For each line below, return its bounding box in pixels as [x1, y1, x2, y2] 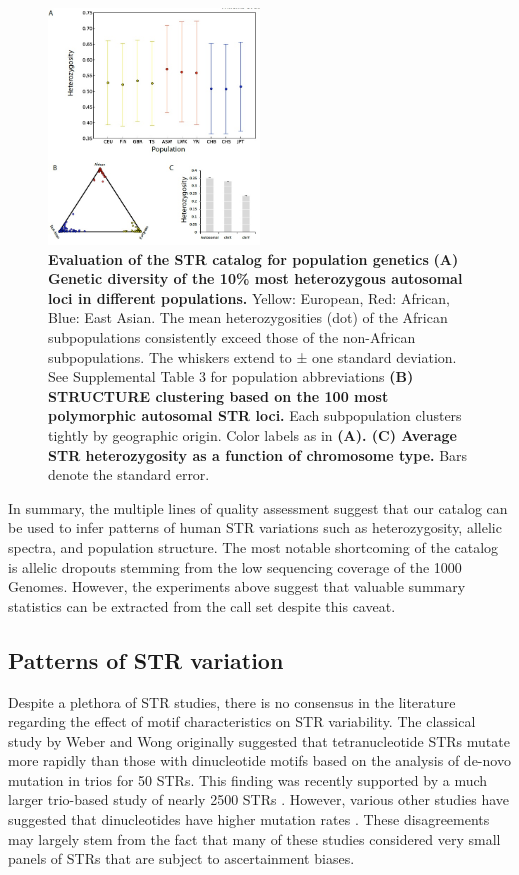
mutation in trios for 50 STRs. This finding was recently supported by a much [8, 769, 488, 790]
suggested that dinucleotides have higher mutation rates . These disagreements [8, 809, 490, 830]
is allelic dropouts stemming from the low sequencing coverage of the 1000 [8, 556, 462, 577]
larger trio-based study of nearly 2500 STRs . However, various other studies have [8, 789, 510, 810]
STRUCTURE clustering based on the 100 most [48, 385, 389, 406]
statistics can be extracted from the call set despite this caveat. [8, 595, 396, 616]
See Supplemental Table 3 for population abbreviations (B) [48, 366, 414, 387]
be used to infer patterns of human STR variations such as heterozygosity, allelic [8, 517, 502, 538]
